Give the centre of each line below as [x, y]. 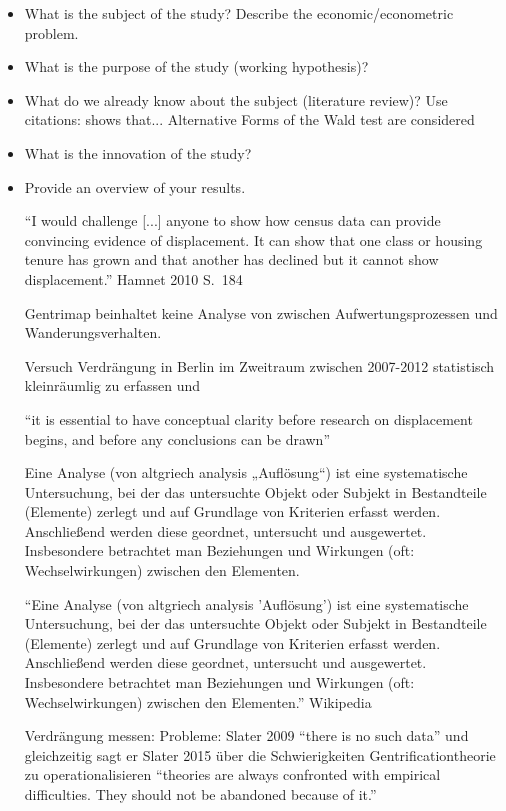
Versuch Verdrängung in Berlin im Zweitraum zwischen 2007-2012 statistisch [259, 365]
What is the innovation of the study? [138, 152]
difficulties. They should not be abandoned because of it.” [200, 794]
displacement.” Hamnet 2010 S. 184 [133, 278]
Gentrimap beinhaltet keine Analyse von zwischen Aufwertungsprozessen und [261, 312]
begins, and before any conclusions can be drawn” [177, 438]
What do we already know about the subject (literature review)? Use [236, 99]
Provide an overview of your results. [135, 186]
